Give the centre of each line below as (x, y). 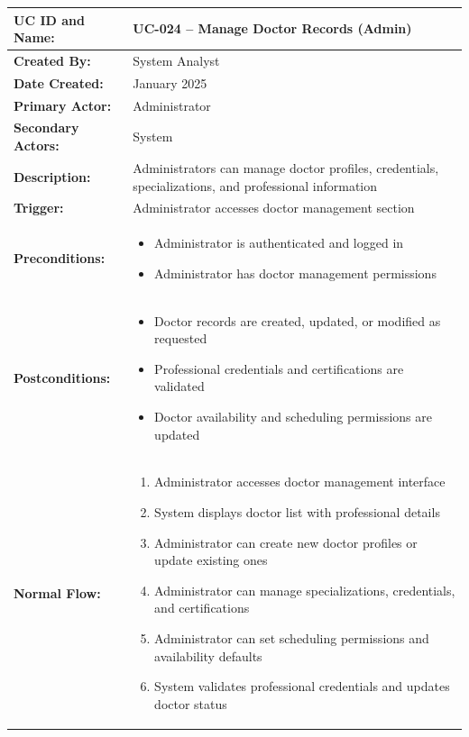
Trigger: (39, 208)
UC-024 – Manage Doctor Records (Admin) (272, 28)
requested (181, 338)
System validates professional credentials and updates (302, 686)
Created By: (52, 60)
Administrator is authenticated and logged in (279, 243)
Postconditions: (62, 377)
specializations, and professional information (255, 185)
